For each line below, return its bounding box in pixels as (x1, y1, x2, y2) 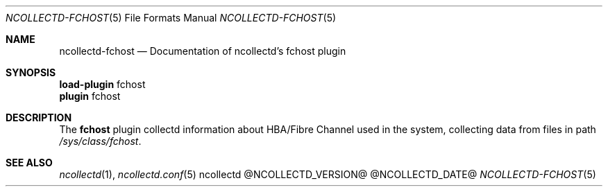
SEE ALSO (6, 157, 53, 168)
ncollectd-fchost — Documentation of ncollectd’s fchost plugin (59, 45, 346, 57)
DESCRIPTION (6, 112, 72, 123)
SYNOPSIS (6, 67, 56, 78)
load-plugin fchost (59, 78, 146, 90)
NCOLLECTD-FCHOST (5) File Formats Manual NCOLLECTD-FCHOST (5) (6, 12, 337, 24)
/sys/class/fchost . (59, 135, 142, 147)
